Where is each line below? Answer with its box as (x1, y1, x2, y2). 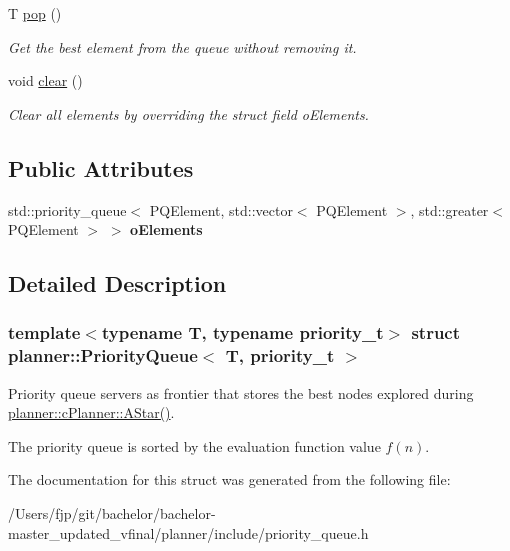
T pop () (8, 3, 62, 23)
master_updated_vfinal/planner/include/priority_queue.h (8, 522, 369, 543)
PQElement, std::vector (149, 199, 293, 220)
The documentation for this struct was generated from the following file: (8, 469, 451, 490)
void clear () (8, 70, 83, 91)
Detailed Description (8, 268, 227, 299)
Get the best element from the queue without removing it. (8, 36, 357, 57)
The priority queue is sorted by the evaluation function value (8, 435, 381, 456)
